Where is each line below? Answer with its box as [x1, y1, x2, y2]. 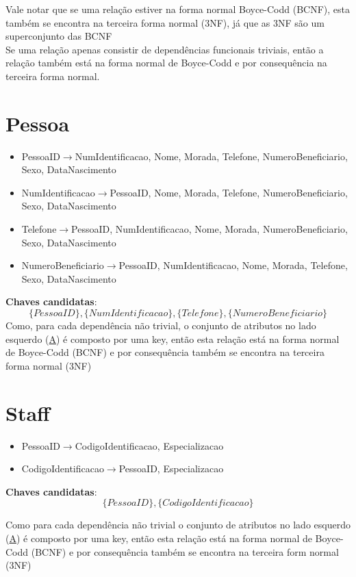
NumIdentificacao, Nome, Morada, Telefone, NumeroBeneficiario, [75, 149, 348, 163]
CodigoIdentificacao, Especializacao [75, 438, 224, 452]
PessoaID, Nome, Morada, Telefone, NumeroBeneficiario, [110, 185, 348, 199]
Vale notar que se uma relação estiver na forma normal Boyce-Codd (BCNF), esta [5, 2, 351, 16]
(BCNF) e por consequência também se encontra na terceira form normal [31, 544, 339, 559]
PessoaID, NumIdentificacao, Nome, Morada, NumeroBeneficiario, [71, 222, 348, 236]
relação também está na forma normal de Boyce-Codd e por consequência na [5, 55, 327, 70]
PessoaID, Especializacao [118, 461, 224, 476]
